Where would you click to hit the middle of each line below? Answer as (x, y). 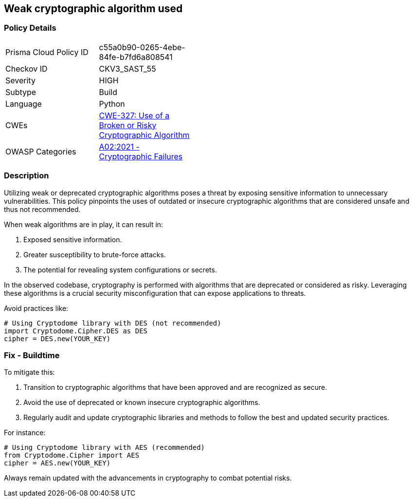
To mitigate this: (29, 372)
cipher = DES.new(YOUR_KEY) (57, 338)
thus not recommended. (42, 209)
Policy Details (30, 28)
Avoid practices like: (36, 308)
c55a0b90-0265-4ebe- (142, 47)
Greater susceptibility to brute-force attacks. (95, 254)
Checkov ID (27, 68)
